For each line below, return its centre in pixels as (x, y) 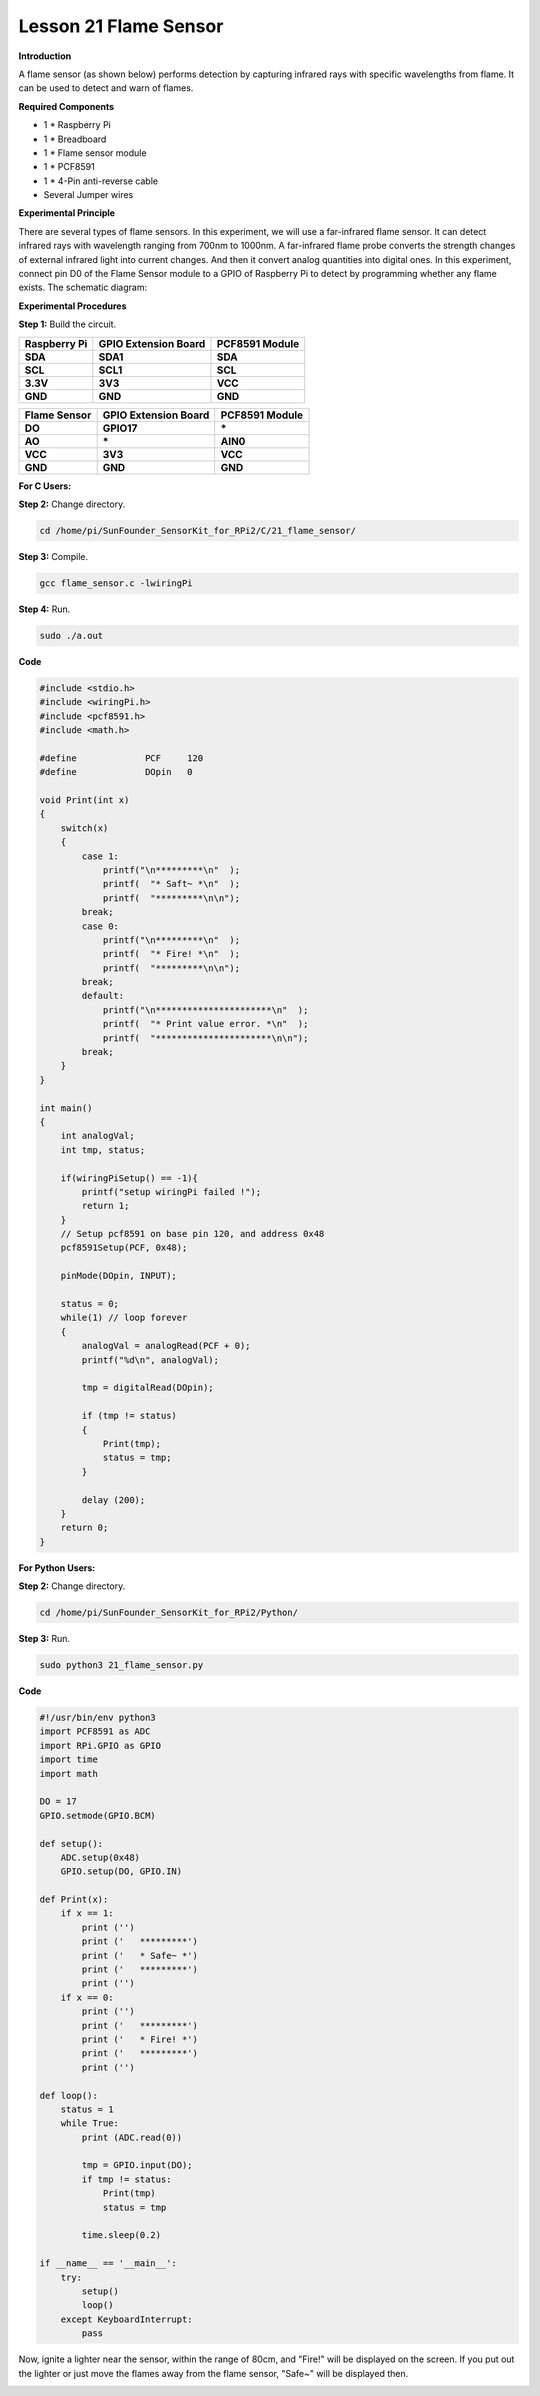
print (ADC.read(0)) (132, 2137)
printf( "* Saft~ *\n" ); (171, 884)
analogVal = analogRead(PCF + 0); (166, 1346)
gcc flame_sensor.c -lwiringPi (116, 583)
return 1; (105, 1206)
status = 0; (90, 1304)
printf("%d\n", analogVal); (150, 1359)
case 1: (100, 856)
